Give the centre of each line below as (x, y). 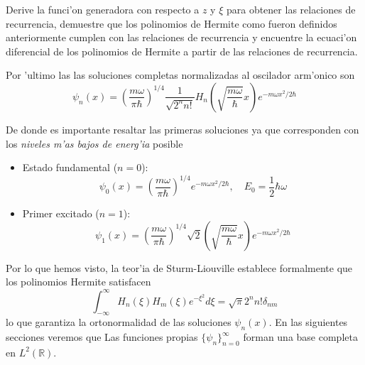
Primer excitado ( (61, 213)
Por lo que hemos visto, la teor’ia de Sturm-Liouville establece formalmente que (179, 267)
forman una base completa (300, 337)
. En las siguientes (308, 322)
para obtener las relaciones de (291, 9)
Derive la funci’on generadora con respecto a (103, 9)
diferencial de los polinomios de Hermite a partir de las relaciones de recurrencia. (182, 51)
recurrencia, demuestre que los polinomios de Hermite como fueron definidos (171, 23)
